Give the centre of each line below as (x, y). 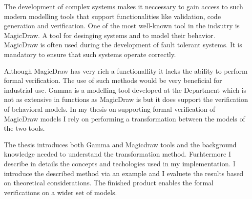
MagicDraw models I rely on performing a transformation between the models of (125, 118)
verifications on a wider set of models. (61, 192)
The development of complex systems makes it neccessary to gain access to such (124, 6)
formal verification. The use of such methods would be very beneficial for (113, 80)
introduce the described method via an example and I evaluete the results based (124, 173)
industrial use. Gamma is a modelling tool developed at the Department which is (125, 90)
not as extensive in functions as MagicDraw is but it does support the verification (126, 99)
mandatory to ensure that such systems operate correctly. (90, 54)
